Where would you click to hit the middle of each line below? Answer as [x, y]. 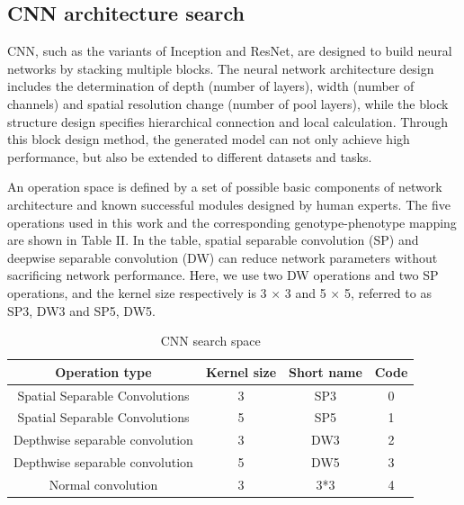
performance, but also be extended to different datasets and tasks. [190, 156]
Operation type [103, 371]
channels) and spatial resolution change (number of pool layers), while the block [228, 103]
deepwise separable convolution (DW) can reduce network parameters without [223, 257]
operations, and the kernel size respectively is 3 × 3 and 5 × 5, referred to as [219, 292]
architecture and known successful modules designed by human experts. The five [229, 204]
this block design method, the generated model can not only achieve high [209, 139]
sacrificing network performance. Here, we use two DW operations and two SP [223, 275]
